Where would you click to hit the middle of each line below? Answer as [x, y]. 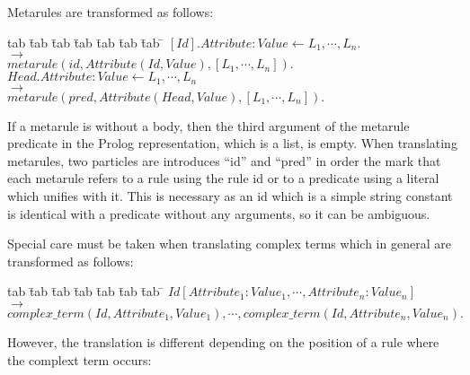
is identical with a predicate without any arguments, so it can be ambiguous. [219, 213]
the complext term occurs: [80, 359]
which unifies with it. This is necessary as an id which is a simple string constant [230, 196]
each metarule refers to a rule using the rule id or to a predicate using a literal [223, 178]
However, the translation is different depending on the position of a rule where [223, 341]
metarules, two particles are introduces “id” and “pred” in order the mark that [224, 160]
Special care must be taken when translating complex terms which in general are [229, 244]
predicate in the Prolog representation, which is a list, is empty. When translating [232, 143]
